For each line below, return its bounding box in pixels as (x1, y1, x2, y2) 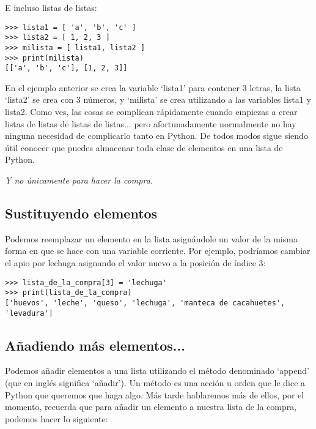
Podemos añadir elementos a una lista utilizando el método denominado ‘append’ (5, 364, 309, 377)
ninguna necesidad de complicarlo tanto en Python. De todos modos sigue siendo (5, 129, 308, 142)
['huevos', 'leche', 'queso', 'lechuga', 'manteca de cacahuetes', (5, 298, 285, 307)
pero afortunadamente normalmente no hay (134, 117, 296, 130)
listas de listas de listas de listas (5, 117, 125, 130)
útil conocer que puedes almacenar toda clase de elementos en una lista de (5, 141, 283, 154)
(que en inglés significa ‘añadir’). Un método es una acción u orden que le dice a (5, 376, 306, 389)
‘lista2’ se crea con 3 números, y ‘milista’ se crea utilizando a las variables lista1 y (5, 93, 311, 106)
